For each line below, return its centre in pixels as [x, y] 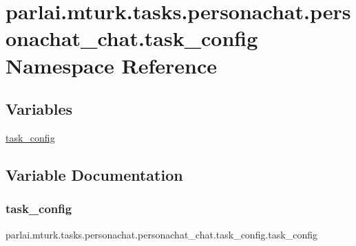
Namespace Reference [111, 65]
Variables [39, 109]
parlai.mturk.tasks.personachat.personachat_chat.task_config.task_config [161, 234]
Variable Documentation [94, 174]
